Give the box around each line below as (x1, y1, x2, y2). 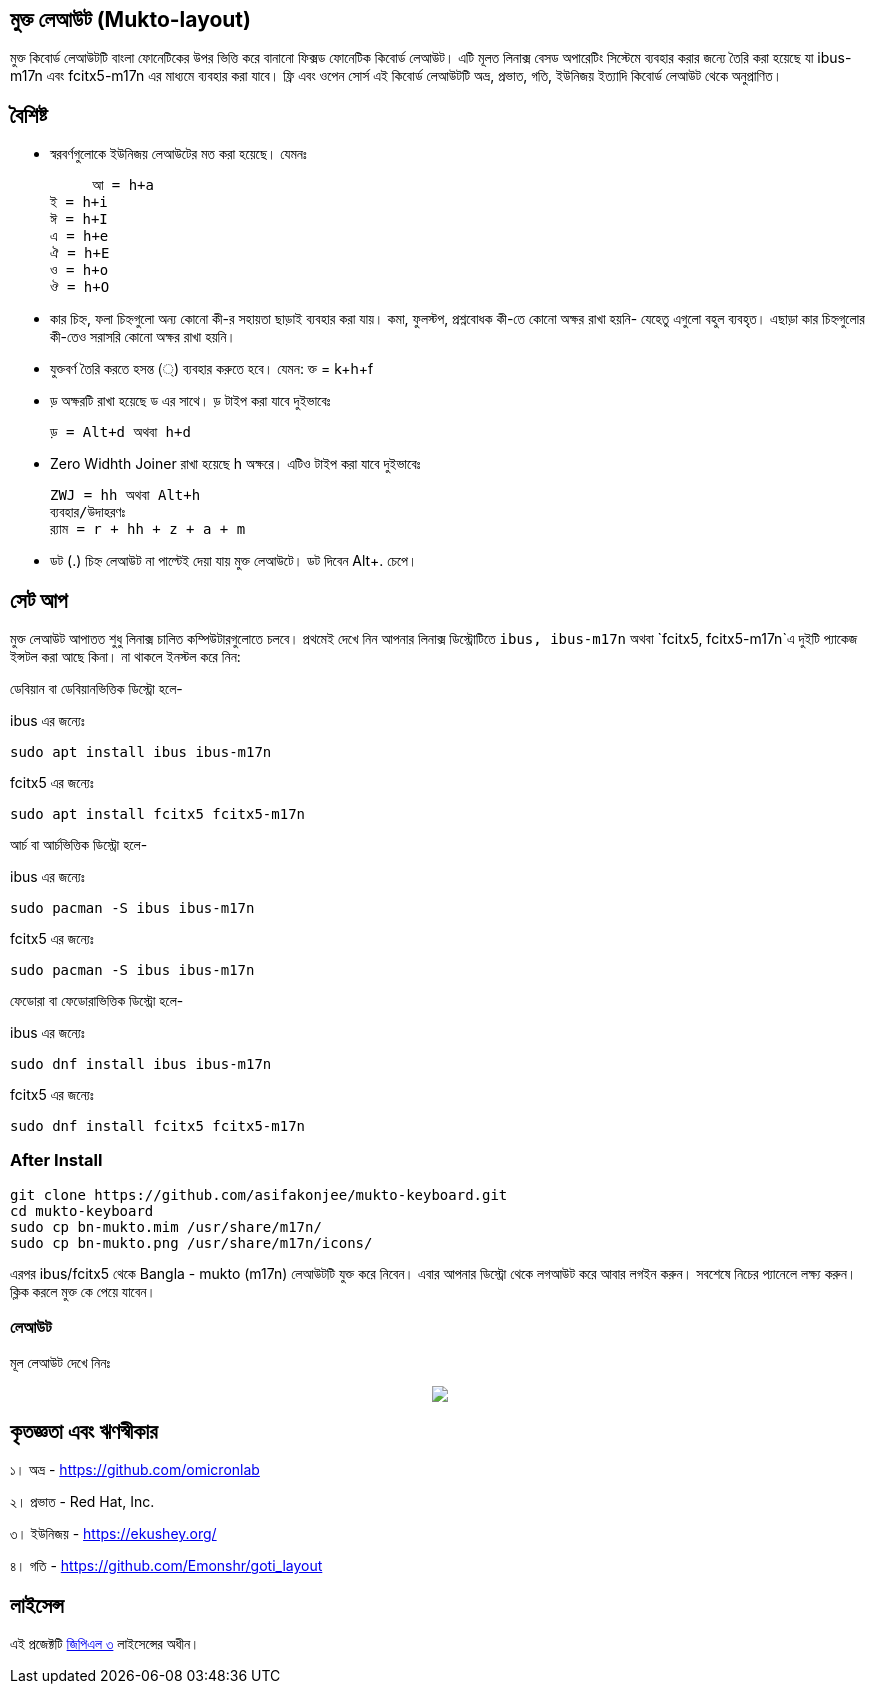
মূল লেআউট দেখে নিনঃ (10, 1353, 111, 1371)
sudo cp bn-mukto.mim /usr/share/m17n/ (10, 1218, 322, 1235)
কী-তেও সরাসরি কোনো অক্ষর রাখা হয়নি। (50, 328, 236, 346)
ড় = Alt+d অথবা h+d (50, 424, 191, 441)
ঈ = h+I (50, 211, 108, 228)
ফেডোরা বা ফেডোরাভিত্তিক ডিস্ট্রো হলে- (10, 992, 184, 1010)
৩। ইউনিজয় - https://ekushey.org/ (10, 1525, 217, 1543)
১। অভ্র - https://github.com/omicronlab (10, 1461, 260, 1479)
